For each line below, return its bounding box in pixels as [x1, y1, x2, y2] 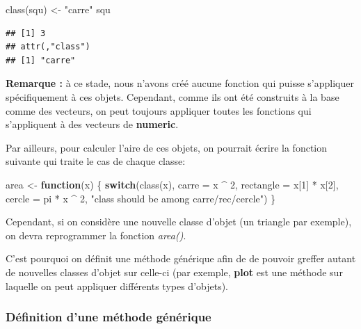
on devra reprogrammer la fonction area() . [6, 227, 186, 242]
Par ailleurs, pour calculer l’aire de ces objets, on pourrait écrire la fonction [6, 140, 328, 154]
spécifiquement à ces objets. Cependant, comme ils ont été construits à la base [6, 89, 339, 104]
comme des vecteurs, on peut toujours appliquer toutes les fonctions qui [6, 103, 312, 118]
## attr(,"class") [6, 42, 90, 52]
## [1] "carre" [6, 55, 76, 65]
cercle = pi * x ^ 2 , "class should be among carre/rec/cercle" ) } [6, 191, 276, 205]
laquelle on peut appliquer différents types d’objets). [6, 278, 229, 293]
